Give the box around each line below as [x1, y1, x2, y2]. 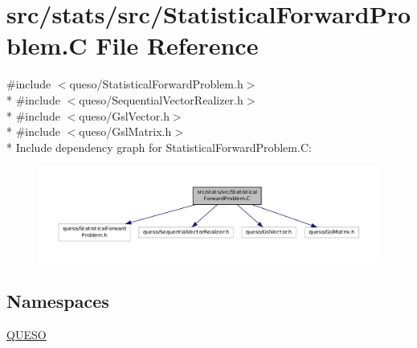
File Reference [96, 29, 259, 62]
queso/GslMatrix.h [79, 123, 172, 140]
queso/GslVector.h [79, 107, 170, 124]
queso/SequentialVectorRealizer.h [79, 91, 243, 108]
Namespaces [6, 289, 109, 313]
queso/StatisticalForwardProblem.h [69, 76, 243, 92]
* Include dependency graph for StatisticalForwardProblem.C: [6, 138, 312, 155]
